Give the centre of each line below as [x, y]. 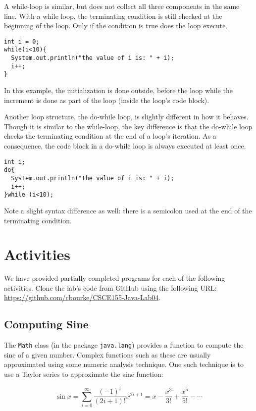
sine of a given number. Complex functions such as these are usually [107, 354]
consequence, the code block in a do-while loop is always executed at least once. [125, 146]
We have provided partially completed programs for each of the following [115, 278]
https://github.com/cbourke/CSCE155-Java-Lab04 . [82, 297]
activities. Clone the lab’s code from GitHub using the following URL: [110, 287]
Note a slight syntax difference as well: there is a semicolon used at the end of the [128, 210]
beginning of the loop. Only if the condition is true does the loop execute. [116, 26]
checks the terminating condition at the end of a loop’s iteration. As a [110, 136]
